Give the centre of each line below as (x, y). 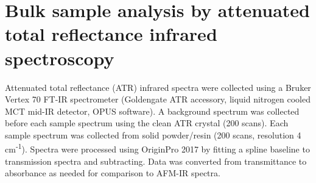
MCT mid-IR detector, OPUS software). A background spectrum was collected (152, 111)
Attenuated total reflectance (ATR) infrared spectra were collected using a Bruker (158, 87)
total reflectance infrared (111, 34)
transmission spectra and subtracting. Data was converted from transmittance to (156, 161)
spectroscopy (60, 58)
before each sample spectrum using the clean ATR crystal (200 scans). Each (147, 123)
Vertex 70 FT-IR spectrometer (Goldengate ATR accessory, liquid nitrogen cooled (158, 99)
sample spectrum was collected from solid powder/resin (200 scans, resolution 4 (153, 135)
